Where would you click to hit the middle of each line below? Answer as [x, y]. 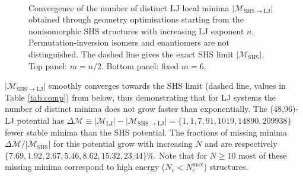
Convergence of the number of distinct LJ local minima [129, 7]
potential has [41, 120]
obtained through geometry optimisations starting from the [136, 19]
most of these [263, 155]
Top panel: [48, 65]
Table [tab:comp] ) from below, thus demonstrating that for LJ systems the [141, 97]
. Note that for [180, 155]
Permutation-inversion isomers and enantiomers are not [129, 42]
